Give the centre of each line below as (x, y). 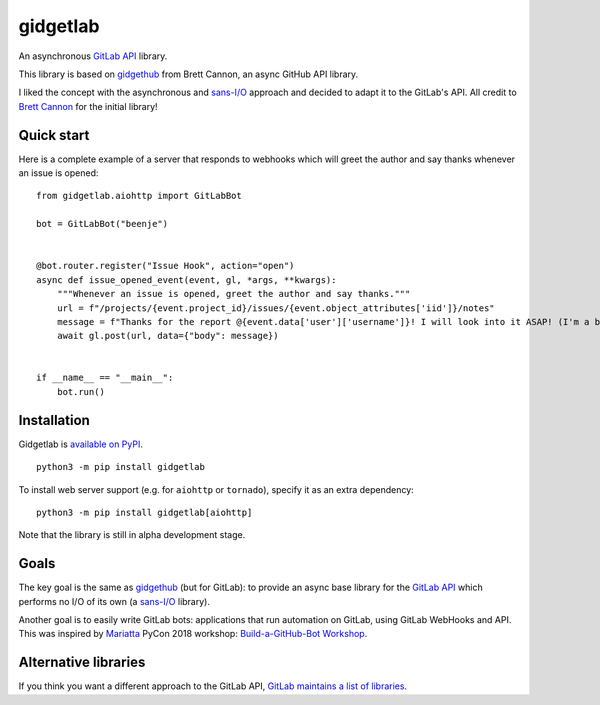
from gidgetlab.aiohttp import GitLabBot (139, 196)
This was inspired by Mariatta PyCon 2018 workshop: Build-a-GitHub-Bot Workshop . (193, 634)
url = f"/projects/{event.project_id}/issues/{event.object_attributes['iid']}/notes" (275, 308)
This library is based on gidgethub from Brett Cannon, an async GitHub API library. (188, 74)
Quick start (54, 135)
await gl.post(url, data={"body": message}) (167, 336)
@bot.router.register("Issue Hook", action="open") (165, 266)
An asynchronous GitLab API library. (93, 56)
